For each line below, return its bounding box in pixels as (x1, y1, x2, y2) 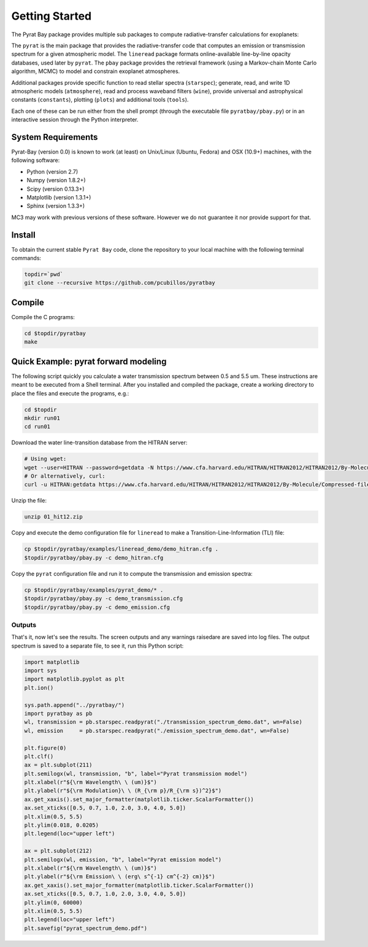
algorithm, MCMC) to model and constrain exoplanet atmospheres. (11, 68, 180, 75)
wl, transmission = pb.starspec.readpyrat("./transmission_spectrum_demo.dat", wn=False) (24, 719, 303, 725)
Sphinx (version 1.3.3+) (26, 203, 85, 210)
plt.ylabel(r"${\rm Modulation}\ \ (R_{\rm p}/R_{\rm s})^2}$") (24, 787, 222, 794)
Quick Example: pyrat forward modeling (11, 356, 167, 366)
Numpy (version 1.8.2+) (26, 177, 86, 184)
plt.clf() (24, 752, 54, 760)
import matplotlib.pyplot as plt (24, 676, 125, 682)
